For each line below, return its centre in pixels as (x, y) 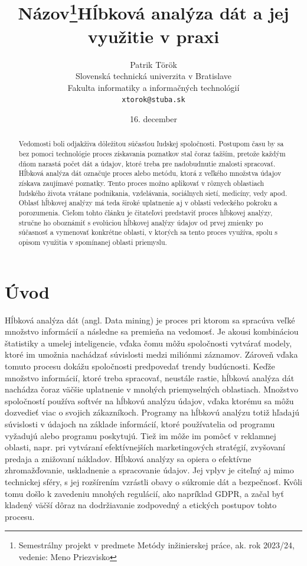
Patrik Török (153, 64)
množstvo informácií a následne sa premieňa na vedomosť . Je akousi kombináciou (152, 331)
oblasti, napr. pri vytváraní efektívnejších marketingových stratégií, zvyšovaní (145, 447)
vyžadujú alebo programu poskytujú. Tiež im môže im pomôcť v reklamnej (141, 435)
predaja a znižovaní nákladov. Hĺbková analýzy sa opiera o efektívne (128, 458)
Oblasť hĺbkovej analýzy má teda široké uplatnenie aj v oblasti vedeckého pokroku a (148, 203)
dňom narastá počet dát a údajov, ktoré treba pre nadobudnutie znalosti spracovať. (147, 163)
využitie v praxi (153, 36)
